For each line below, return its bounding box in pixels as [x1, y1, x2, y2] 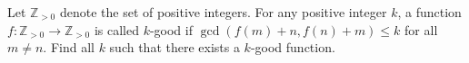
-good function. [250, 38, 335, 57]
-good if [149, 20, 193, 39]
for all [404, 20, 438, 39]
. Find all [43, 38, 95, 57]
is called [94, 20, 139, 39]
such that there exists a [109, 38, 240, 57]
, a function [397, 3, 462, 21]
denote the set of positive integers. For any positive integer [59, 3, 387, 21]
